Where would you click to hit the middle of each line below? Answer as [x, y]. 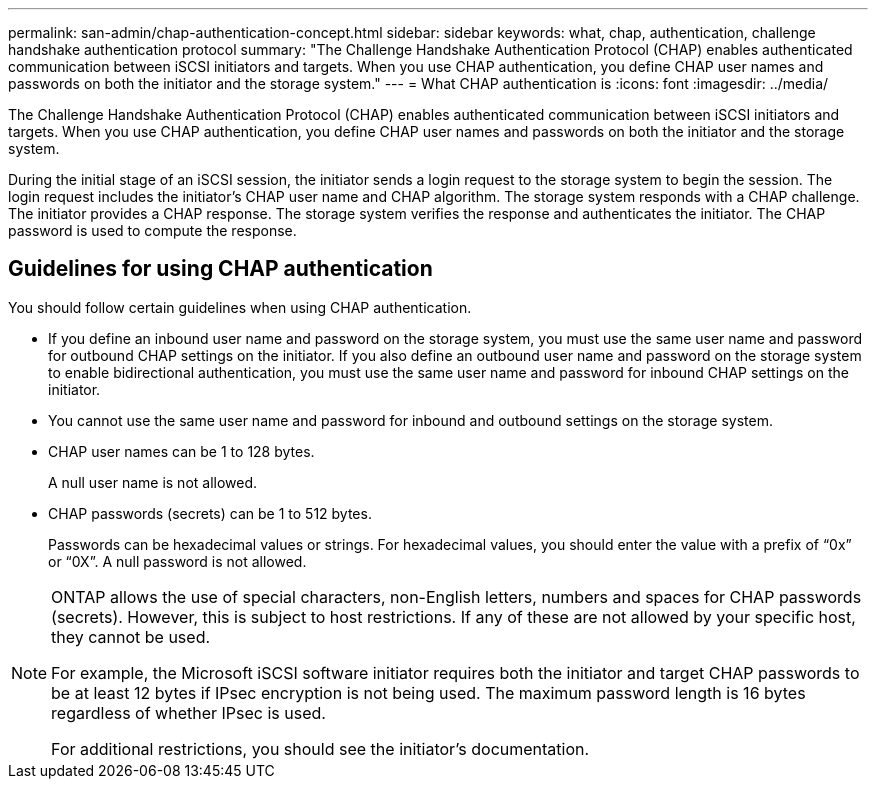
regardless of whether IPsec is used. [188, 712]
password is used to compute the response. [152, 230]
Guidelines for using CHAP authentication [220, 269]
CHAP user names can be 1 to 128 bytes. [181, 451]
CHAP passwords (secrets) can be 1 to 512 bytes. [210, 513]
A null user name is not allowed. [153, 482]
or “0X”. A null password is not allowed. [177, 561]
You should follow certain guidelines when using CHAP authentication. [240, 307]
